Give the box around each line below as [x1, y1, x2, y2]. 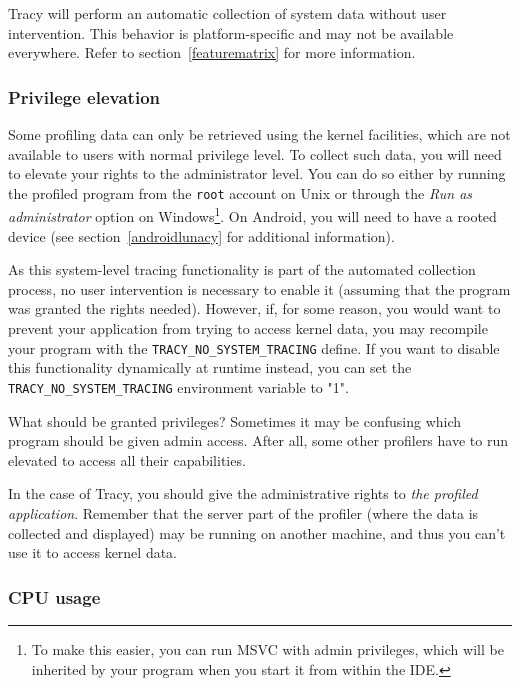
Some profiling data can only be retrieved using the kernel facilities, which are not [8, 124, 511, 144]
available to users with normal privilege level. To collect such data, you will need [8, 143, 502, 164]
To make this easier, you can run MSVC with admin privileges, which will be [31, 638, 504, 659]
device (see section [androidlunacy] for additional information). [8, 225, 395, 246]
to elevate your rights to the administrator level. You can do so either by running [8, 163, 506, 184]
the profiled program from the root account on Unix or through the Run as [8, 182, 473, 203]
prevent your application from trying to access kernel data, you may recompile [8, 318, 488, 339]
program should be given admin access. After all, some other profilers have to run [8, 430, 508, 451]
